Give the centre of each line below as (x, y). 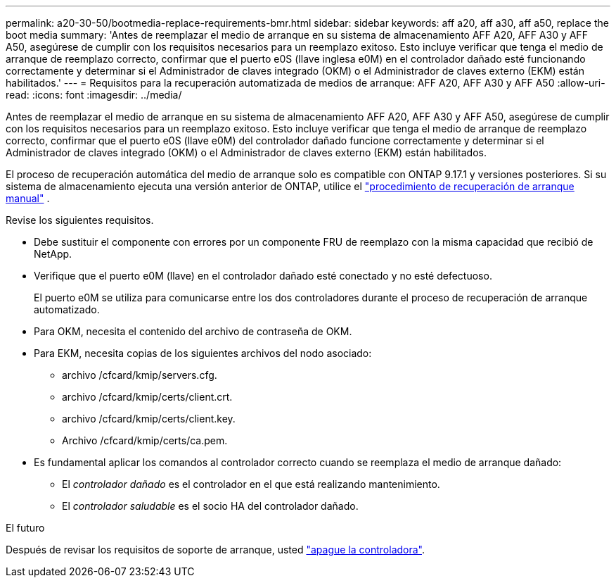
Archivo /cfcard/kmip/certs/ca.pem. (145, 440)
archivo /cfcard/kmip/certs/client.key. (149, 419)
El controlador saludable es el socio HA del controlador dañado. (210, 506)
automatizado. (67, 309)
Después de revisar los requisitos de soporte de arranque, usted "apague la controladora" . (216, 550)
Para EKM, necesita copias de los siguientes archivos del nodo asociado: (203, 353)
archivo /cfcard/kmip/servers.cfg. (140, 375)
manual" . (28, 198)
